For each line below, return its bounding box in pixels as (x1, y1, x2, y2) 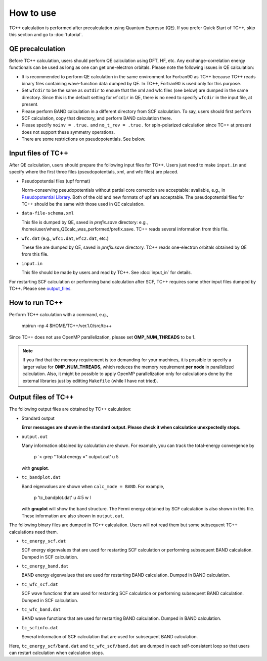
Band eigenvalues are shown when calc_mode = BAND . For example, (21, 483, 165, 489)
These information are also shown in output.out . (21, 513, 125, 519)
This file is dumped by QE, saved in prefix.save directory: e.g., (21, 219, 148, 225)
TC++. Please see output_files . (9, 285, 72, 291)
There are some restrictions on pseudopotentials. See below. (21, 136, 146, 142)
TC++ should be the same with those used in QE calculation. (21, 201, 145, 207)
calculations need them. (9, 529, 58, 535)
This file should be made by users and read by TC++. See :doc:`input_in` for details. (21, 270, 192, 275)
